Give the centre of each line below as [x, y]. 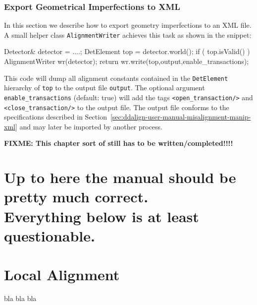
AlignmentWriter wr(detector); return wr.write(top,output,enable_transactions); [127, 61]
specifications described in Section [55, 117]
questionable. [50, 235]
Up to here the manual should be [120, 177]
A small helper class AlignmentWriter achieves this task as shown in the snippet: [128, 34]
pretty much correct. [76, 197]
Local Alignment [62, 274]
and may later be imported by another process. [91, 126]
